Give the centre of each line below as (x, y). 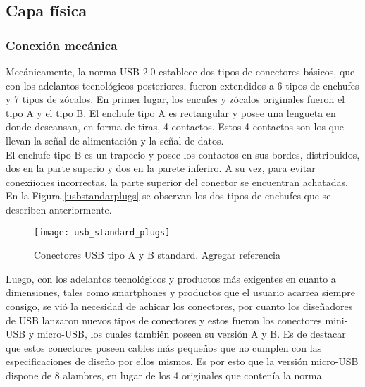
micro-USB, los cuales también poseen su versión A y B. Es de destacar (191, 334)
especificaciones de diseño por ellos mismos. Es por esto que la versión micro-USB (182, 361)
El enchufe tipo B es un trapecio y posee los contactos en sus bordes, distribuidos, (183, 154)
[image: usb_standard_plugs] (102, 232)
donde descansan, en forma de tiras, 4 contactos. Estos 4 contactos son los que (175, 127)
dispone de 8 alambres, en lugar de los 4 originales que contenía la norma (164, 375)
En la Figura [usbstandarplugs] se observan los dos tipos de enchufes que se (168, 196)
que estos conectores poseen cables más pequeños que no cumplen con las (164, 347)
